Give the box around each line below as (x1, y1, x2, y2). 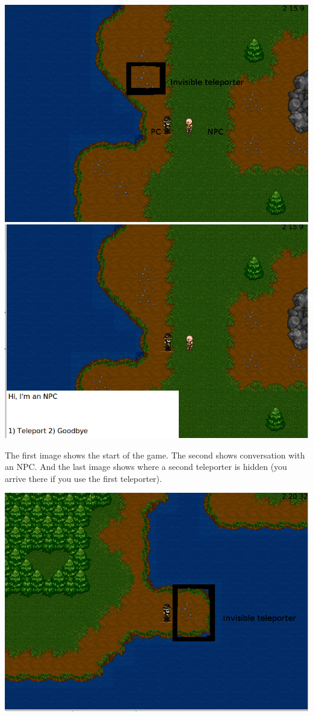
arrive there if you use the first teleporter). (5, 472, 162, 484)
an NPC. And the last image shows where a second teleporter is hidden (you (5, 460, 287, 473)
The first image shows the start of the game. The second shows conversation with (5, 448, 305, 461)
